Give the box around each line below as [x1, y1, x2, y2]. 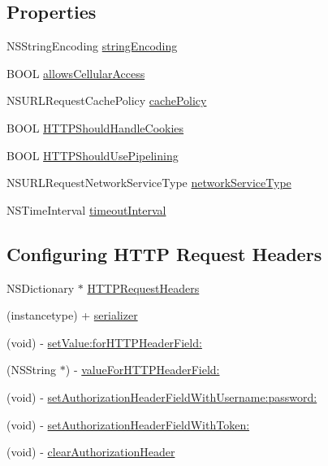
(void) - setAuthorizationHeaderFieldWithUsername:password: [6, 388, 317, 405]
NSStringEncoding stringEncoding [6, 37, 178, 54]
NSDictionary [6, 279, 75, 296]
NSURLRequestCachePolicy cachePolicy [6, 92, 207, 109]
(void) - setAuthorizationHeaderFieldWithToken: [6, 416, 250, 433]
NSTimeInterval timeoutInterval [6, 201, 166, 218]
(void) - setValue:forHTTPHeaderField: [6, 333, 202, 351]
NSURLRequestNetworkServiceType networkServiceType [6, 174, 291, 191]
